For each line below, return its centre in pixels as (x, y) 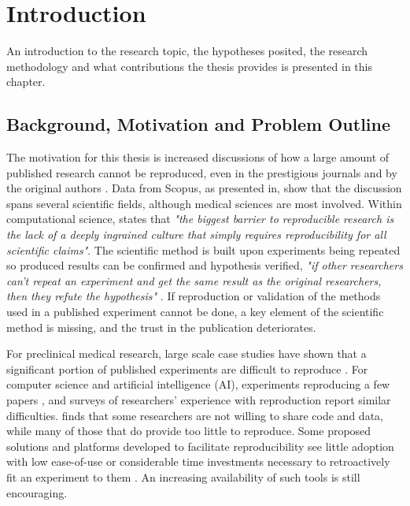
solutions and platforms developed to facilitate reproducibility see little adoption (200, 446)
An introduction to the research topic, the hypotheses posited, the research (187, 51)
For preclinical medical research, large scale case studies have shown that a (187, 353)
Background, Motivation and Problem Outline (199, 124)
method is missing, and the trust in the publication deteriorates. (161, 327)
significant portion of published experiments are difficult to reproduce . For (187, 368)
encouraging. (37, 492)
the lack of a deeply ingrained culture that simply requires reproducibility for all (196, 234)
